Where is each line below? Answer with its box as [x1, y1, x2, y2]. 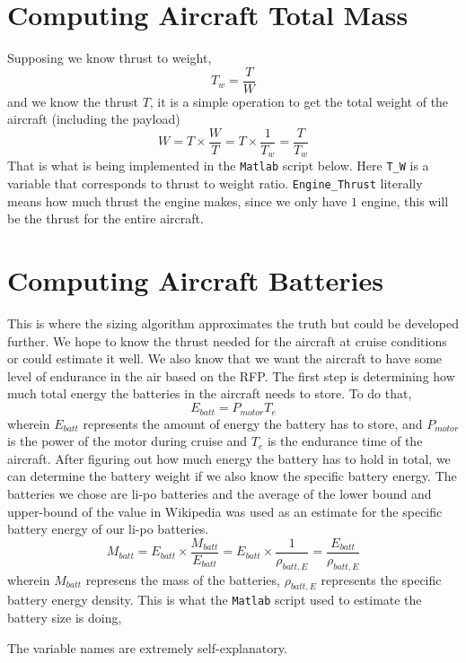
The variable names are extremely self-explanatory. [7, 638, 287, 657]
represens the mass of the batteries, [85, 570, 280, 589]
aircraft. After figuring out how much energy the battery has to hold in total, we [7, 449, 451, 467]
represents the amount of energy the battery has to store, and [83, 414, 423, 432]
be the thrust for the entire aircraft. [7, 209, 204, 228]
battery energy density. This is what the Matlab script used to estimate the [7, 590, 422, 609]
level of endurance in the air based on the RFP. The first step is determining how [7, 366, 455, 385]
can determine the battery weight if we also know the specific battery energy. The [7, 467, 457, 485]
